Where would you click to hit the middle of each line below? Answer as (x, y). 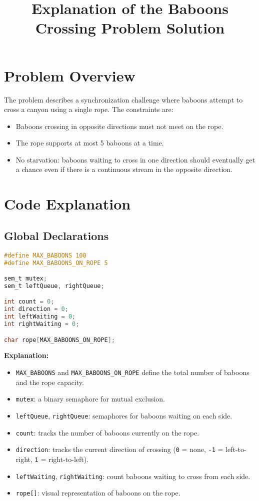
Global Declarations (56, 235)
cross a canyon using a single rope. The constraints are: (89, 109)
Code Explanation (67, 204)
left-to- (236, 449)
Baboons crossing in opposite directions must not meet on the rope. (119, 126)
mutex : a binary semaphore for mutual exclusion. (90, 399)
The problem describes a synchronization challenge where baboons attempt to (123, 99)
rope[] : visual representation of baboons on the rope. (98, 493)
